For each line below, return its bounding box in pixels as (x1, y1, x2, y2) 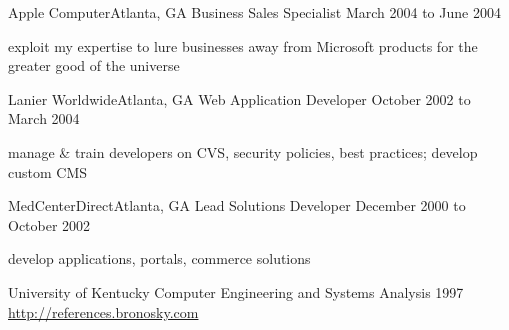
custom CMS (8, 161, 88, 182)
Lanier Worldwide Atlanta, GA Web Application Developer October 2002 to (8, 88, 471, 109)
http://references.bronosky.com (8, 301, 199, 322)
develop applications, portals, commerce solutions (8, 248, 311, 269)
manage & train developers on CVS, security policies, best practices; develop (8, 141, 478, 162)
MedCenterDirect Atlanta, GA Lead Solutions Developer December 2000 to (8, 195, 466, 216)
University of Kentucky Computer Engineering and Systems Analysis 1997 (8, 281, 464, 302)
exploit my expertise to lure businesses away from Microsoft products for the (8, 35, 478, 56)
